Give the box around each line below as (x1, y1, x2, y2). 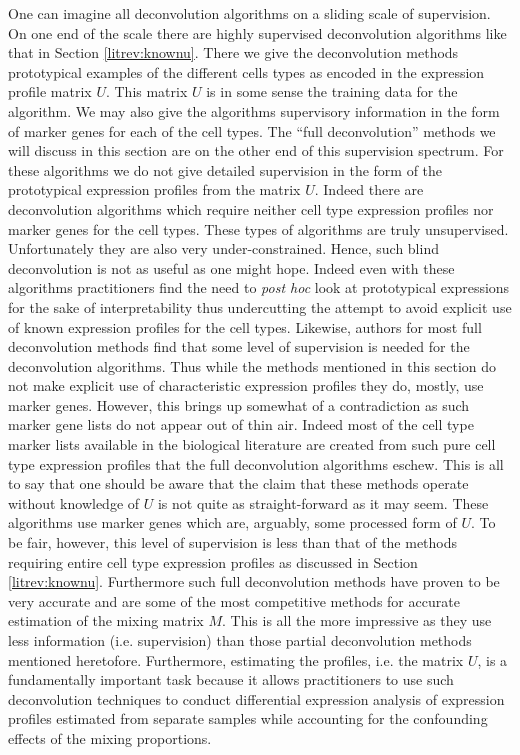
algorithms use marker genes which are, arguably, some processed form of (8, 512, 457, 533)
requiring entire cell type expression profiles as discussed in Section (8, 551, 418, 572)
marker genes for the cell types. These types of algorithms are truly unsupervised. (8, 218, 509, 239)
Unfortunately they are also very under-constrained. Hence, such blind (8, 238, 439, 259)
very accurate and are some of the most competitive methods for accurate (8, 590, 460, 611)
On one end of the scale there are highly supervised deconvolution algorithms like (8, 22, 507, 43)
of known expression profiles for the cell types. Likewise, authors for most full (8, 316, 482, 337)
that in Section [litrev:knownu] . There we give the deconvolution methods (8, 42, 459, 63)
